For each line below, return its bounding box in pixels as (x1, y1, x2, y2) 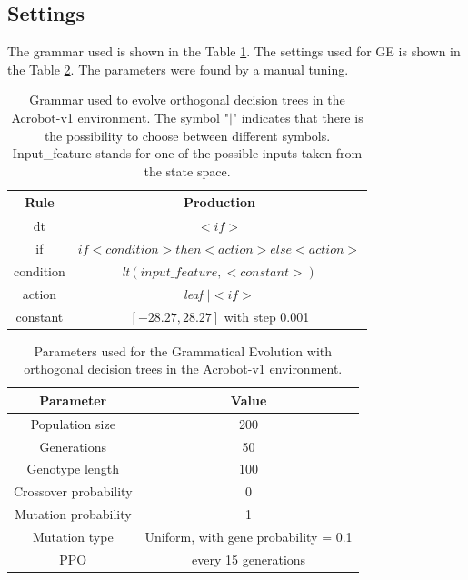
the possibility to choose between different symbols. (44, 125, 331, 145)
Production (183, 193, 255, 212)
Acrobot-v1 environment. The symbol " (11, 107, 229, 126)
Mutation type (32, 526, 114, 545)
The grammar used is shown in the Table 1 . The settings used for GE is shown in (7, 42, 461, 61)
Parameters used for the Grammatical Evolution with (34, 341, 333, 360)
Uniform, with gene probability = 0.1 (144, 526, 353, 545)
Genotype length (26, 459, 120, 478)
